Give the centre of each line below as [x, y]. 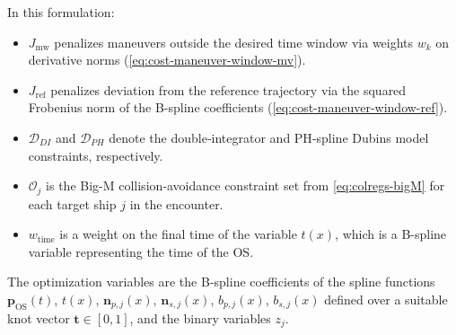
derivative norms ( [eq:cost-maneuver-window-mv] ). [167, 60]
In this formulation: [61, 12]
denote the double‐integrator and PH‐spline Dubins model [269, 137]
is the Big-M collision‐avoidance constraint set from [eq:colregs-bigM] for [246, 185]
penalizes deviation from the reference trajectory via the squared [228, 89]
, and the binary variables [200, 317]
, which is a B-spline [391, 234]
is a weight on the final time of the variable [178, 234]
